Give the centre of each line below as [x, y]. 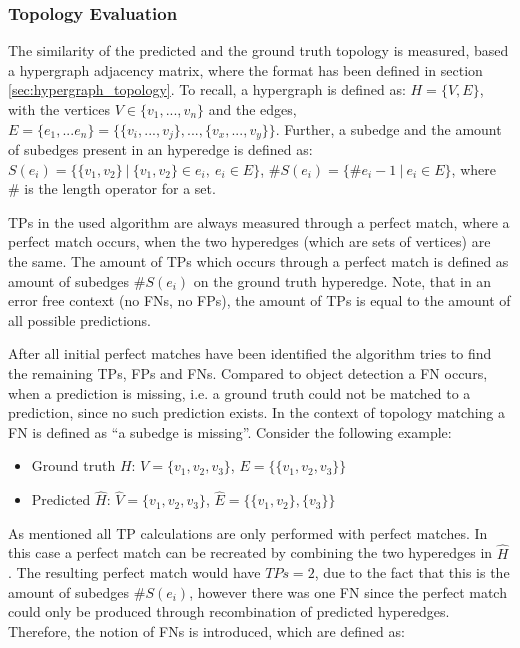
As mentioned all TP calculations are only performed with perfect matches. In [248, 532]
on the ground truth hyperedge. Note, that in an [342, 280]
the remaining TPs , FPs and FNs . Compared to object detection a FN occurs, [248, 372]
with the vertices [59, 109]
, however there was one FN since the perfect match [348, 591]
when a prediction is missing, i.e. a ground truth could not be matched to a [239, 392]
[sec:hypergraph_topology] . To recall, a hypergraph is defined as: [207, 89]
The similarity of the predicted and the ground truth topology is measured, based [258, 50]
